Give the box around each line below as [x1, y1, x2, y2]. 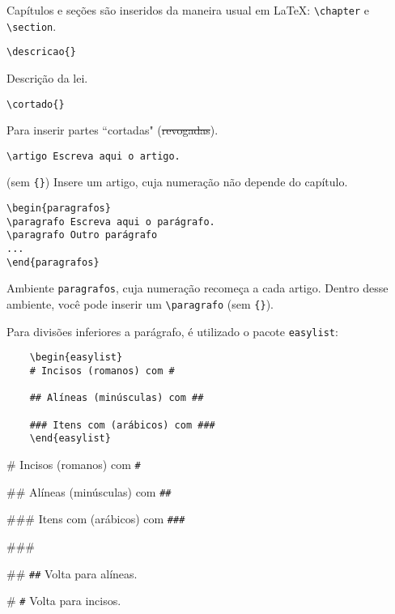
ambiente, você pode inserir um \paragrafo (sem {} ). [6, 296, 274, 313]
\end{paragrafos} [6, 256, 100, 268]
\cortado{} [6, 98, 65, 110]
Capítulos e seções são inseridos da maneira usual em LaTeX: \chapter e [6, 2, 370, 18]
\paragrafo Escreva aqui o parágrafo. [6, 215, 215, 228]
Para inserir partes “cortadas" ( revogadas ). [6, 122, 219, 139]
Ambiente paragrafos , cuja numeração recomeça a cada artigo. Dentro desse [6, 279, 389, 296]
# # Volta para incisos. [6, 592, 121, 609]
